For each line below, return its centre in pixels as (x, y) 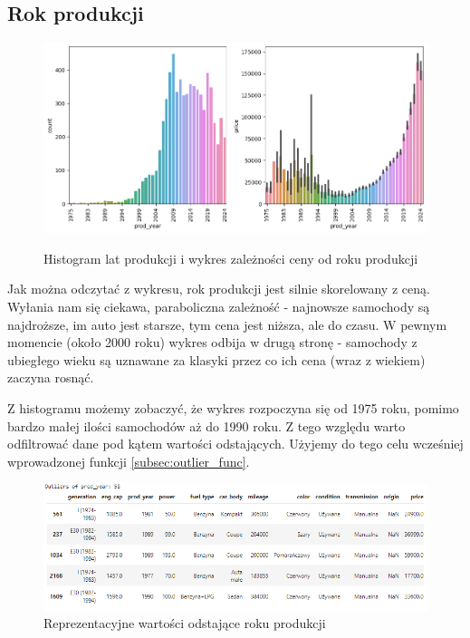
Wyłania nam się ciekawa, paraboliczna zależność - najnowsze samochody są (219, 307)
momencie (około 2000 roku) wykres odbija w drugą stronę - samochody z (212, 342)
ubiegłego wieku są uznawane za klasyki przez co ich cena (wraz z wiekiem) (216, 359)
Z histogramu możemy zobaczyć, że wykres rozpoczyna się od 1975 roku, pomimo (233, 408)
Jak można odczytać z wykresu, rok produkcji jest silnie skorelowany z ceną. (219, 289)
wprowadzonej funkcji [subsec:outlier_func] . (129, 461)
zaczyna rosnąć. (51, 377)
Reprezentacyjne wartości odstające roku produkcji (185, 623)
